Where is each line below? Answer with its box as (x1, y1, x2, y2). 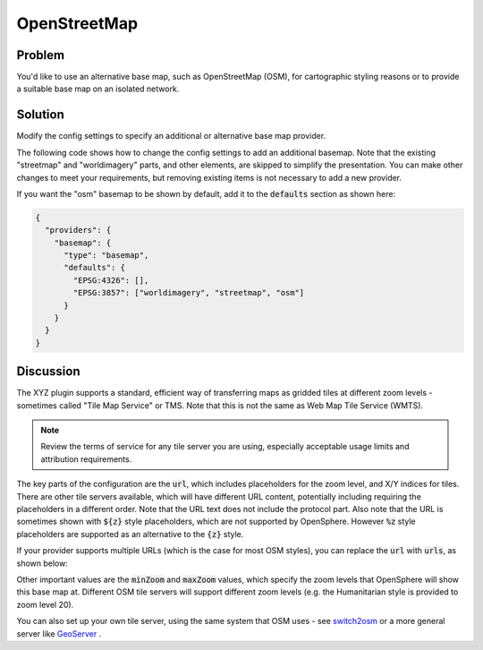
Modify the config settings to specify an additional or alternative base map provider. (16, 131, 326, 141)
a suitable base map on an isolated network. (16, 83, 180, 94)
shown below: (16, 558, 69, 569)
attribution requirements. (40, 453, 132, 465)
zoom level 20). (16, 599, 74, 610)
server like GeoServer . (16, 628, 102, 639)
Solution (16, 107, 64, 123)
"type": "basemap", (64, 251, 149, 261)
